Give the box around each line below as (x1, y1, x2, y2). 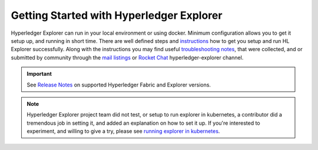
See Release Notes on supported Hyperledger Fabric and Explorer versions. (26, 81, 211, 88)
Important (26, 71, 52, 78)
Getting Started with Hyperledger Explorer (11, 9, 223, 22)
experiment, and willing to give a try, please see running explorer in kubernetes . (26, 128, 220, 135)
